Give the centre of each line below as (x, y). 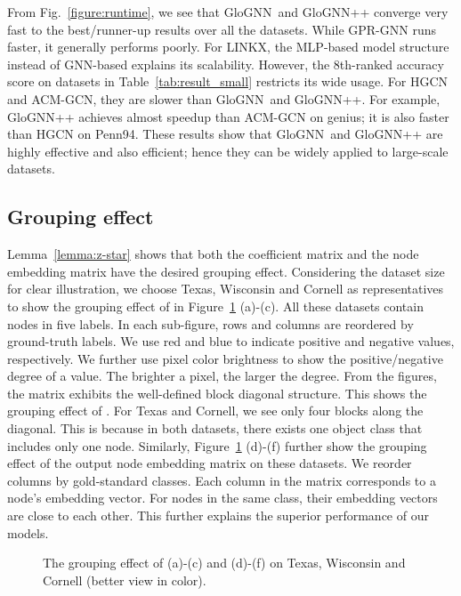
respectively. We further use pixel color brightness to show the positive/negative (225, 358)
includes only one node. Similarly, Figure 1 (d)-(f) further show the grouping (217, 445)
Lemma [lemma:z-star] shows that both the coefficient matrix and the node (213, 254)
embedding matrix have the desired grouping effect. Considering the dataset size (226, 271)
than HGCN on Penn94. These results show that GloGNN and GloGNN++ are (225, 134)
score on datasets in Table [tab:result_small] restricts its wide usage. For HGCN (228, 81)
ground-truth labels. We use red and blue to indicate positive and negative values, (231, 341)
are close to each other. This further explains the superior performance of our (218, 515)
